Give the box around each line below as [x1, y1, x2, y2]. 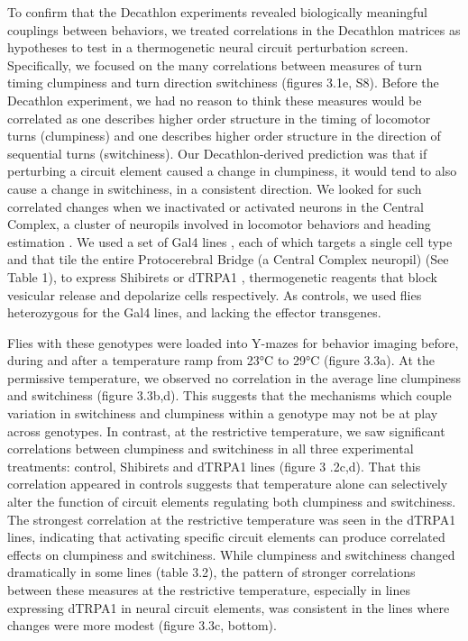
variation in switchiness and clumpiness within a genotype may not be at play [7, 404, 438, 423]
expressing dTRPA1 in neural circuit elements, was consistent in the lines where [7, 598, 450, 617]
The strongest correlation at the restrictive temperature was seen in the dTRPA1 [7, 509, 456, 528]
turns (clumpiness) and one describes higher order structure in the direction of [7, 126, 441, 145]
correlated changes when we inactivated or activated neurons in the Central [7, 197, 424, 215]
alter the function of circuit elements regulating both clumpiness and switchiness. [7, 492, 456, 511]
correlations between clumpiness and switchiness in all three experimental [7, 439, 414, 458]
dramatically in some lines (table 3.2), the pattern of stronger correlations [7, 563, 416, 581]
